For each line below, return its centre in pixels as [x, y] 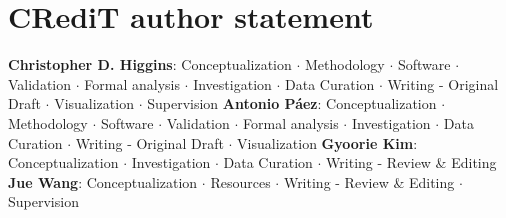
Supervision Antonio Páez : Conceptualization [292, 103]
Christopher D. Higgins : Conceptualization [150, 64]
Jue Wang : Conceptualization [103, 181]
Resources [240, 181]
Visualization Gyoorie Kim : [327, 142]
